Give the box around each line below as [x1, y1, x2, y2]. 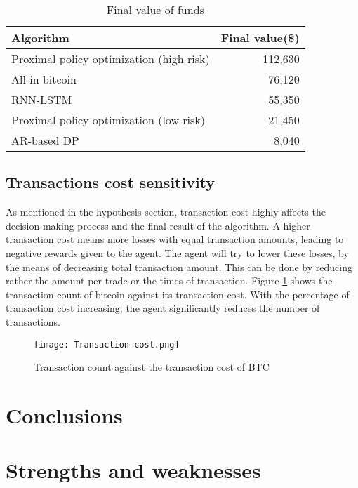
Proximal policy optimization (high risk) [11, 51, 210, 67]
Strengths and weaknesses [6, 456, 261, 484]
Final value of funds [106, 1, 204, 18]
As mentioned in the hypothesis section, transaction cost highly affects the [6, 204, 326, 219]
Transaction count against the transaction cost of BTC [34, 360, 270, 374]
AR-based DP [11, 132, 79, 148]
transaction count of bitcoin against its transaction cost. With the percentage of [6, 286, 350, 301]
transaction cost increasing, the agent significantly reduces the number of [6, 301, 320, 315]
